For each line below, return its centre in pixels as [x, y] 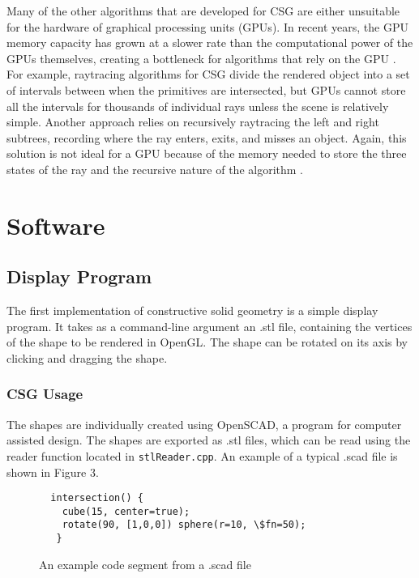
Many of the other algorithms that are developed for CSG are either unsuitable [203, 11]
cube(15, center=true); [126, 511]
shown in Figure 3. [53, 472]
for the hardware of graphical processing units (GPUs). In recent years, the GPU [207, 26]
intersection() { [97, 498]
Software [56, 225]
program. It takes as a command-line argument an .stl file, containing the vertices [209, 326]
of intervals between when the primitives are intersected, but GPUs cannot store [206, 89]
